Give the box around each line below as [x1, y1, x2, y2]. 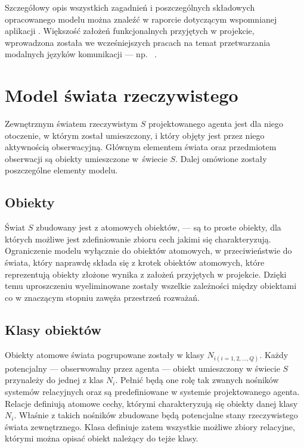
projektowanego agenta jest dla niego [148, 117, 283, 130]
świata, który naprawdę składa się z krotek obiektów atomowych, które [5, 256, 265, 269]
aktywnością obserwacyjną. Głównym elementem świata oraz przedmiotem [5, 141, 277, 153]
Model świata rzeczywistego [5, 83, 238, 107]
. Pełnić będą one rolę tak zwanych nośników [115, 374, 279, 386]
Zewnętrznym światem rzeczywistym [5, 117, 138, 130]
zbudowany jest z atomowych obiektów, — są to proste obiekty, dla [36, 221, 281, 234]
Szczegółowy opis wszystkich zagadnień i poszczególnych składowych [5, 1, 255, 13]
